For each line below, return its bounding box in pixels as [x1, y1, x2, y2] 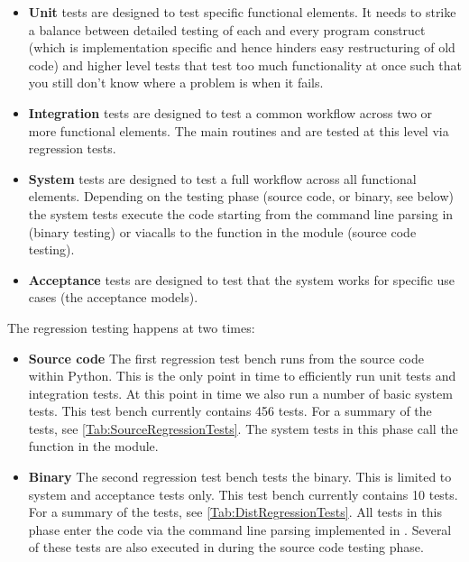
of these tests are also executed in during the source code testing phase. [28, 538, 424, 557]
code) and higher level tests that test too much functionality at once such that [28, 55, 463, 74]
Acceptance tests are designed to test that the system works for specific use [28, 270, 455, 289]
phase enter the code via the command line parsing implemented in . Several [28, 520, 452, 539]
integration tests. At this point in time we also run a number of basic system [28, 383, 453, 402]
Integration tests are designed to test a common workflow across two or [28, 103, 433, 122]
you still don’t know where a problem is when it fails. [28, 73, 324, 92]
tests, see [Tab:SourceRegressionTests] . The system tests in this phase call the [28, 419, 458, 438]
